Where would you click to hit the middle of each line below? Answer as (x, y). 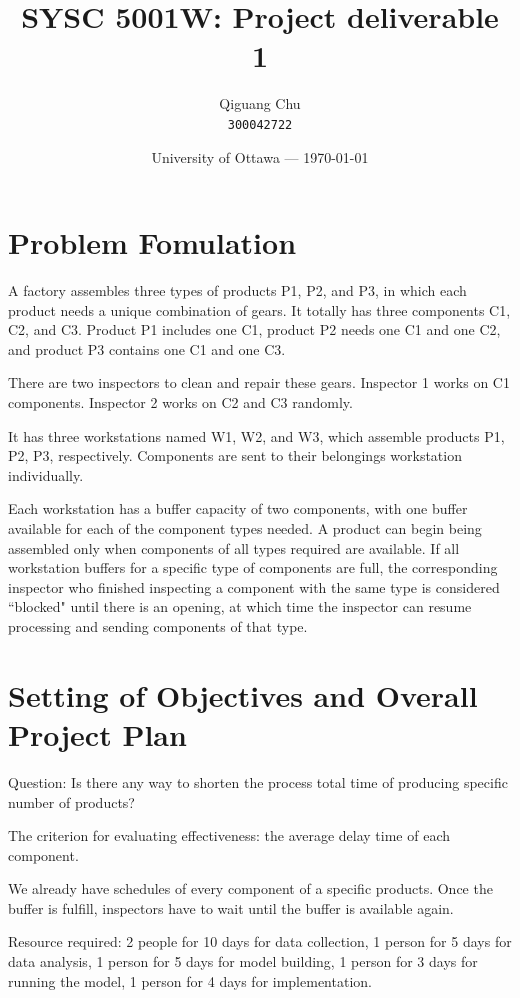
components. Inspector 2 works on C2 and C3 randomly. (180, 402)
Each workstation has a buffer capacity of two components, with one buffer (238, 508)
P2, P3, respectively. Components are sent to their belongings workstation (235, 455)
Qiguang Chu (260, 103)
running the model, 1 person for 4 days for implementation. (190, 980)
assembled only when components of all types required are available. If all (234, 547)
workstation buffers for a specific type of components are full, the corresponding (253, 567)
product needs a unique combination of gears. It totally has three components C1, (259, 309)
